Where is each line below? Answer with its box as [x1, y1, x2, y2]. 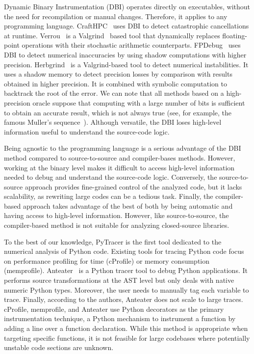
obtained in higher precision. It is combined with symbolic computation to [4, 78, 227, 88]
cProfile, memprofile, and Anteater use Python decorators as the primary [4, 303, 224, 314]
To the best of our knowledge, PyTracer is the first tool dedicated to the [4, 236, 222, 246]
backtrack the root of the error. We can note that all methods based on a [4, 88, 224, 98]
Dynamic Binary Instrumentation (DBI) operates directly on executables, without [4, 1, 251, 11]
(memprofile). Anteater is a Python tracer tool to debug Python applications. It [4, 265, 248, 275]
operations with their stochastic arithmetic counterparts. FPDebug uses [22, 40, 241, 50]
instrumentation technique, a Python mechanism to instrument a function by [4, 313, 236, 324]
